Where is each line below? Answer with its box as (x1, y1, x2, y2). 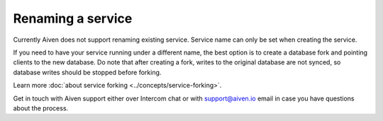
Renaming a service (13, 11, 133, 26)
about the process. (13, 103, 69, 113)
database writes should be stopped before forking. (13, 68, 162, 76)
